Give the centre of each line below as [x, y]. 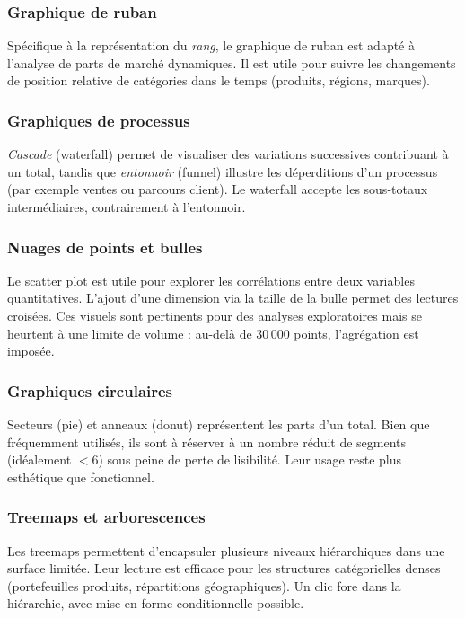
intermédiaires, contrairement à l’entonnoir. [127, 207]
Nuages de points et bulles [105, 247]
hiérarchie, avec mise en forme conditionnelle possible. [156, 603]
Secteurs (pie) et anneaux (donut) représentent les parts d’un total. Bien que [219, 424]
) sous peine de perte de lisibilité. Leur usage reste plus [250, 459]
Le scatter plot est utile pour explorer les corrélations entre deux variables [211, 280]
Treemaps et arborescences [106, 517]
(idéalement [39, 459]
